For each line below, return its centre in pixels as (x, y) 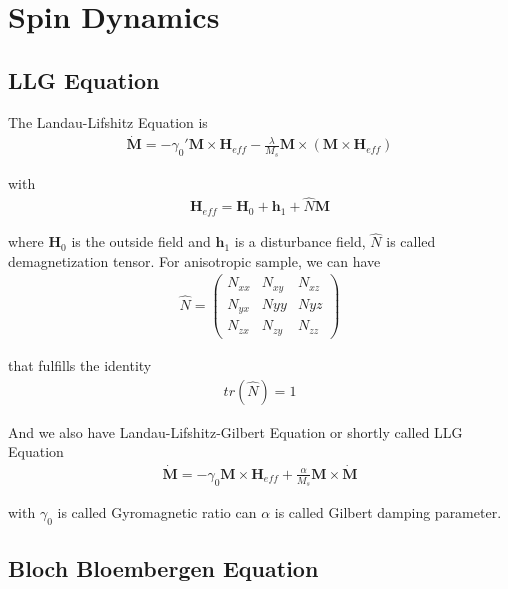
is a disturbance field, (300, 241)
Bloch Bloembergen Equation (163, 568)
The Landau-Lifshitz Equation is (108, 121)
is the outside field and (141, 241)
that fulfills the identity (80, 364)
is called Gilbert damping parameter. (388, 512)
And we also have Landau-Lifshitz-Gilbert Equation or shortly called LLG (235, 431)
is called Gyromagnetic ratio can (157, 512)
